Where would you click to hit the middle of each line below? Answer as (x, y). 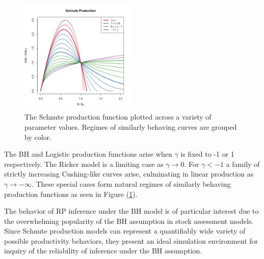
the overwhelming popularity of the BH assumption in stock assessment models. (129, 221)
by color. (38, 137)
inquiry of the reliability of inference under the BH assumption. (103, 251)
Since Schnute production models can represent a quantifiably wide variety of (125, 231)
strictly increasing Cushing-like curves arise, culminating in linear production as (129, 174)
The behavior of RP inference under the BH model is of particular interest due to (131, 211)
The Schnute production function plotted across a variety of (118, 117)
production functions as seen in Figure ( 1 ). (71, 194)
